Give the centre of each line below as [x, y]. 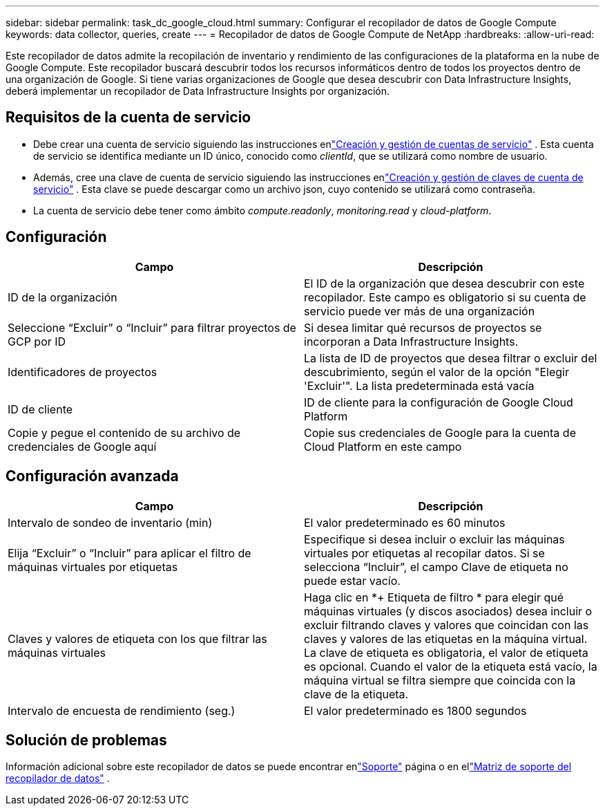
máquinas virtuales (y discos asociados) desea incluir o [448, 611]
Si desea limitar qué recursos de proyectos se [423, 327]
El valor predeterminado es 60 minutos [405, 522]
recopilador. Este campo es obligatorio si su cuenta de [445, 297]
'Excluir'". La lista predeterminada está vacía [419, 385]
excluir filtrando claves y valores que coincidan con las [446, 625]
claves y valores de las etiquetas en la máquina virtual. [446, 638]
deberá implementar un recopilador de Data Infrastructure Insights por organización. [198, 91]
